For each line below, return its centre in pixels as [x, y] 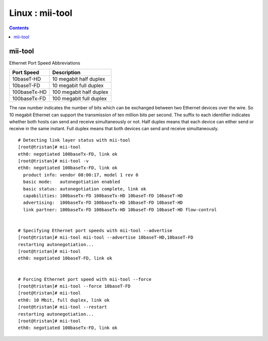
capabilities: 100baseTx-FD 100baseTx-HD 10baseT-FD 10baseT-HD [103, 196]
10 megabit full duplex [78, 85]
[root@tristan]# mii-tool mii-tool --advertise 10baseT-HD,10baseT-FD [106, 238]
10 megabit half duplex [79, 79]
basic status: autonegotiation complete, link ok [85, 189]
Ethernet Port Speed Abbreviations [45, 63]
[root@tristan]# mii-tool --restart [63, 307]
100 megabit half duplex [80, 92]
